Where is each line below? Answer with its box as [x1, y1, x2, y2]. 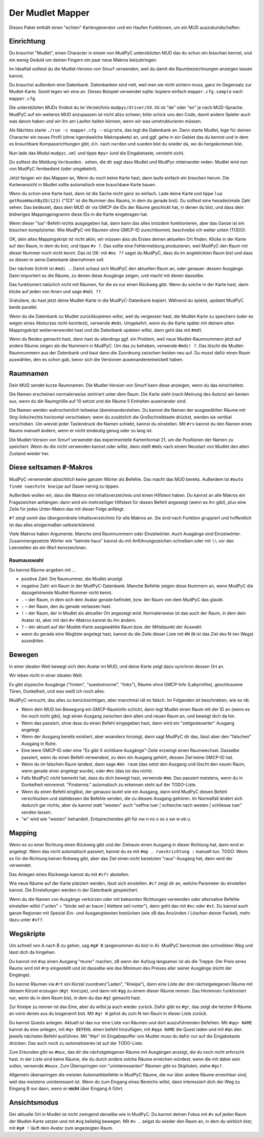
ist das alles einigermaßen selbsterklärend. [9, 522, 95, 528]
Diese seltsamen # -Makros [9, 463, 93, 471]
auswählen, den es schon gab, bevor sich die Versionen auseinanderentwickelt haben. [9, 357, 183, 363]
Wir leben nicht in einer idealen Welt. [9, 672, 83, 678]
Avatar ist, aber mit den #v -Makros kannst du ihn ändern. [21, 617, 136, 623]
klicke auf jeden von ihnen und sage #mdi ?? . [9, 288, 103, 294]
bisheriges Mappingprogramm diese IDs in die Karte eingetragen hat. [9, 211, 149, 217]
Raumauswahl [9, 557, 44, 564]
